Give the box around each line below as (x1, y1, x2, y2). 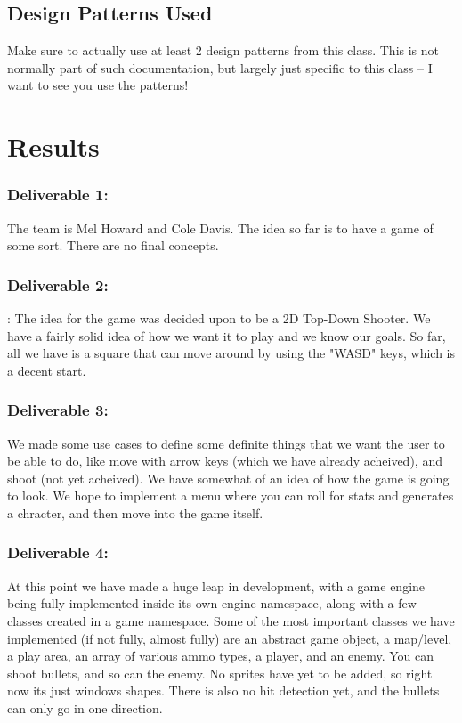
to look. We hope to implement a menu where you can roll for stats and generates (7, 486, 454, 505)
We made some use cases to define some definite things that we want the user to (7, 434, 445, 452)
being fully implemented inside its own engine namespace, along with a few (7, 594, 417, 613)
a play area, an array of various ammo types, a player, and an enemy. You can (7, 646, 434, 665)
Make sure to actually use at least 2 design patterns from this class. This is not (7, 41, 440, 60)
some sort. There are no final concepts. (7, 236, 219, 255)
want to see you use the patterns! (7, 76, 189, 94)
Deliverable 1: (7, 183, 109, 206)
